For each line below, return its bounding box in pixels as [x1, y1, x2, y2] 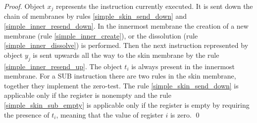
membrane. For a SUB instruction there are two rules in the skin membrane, [4, 71, 236, 81]
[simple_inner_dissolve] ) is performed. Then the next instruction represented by [4, 40, 249, 50]
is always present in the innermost [131, 61, 235, 71]
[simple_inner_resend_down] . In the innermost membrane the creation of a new [4, 21, 249, 31]
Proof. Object [4, 1, 45, 11]
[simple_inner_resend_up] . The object [4, 61, 122, 71]
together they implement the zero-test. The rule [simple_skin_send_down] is [4, 80, 239, 90]
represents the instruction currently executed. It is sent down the [55, 1, 253, 11]
